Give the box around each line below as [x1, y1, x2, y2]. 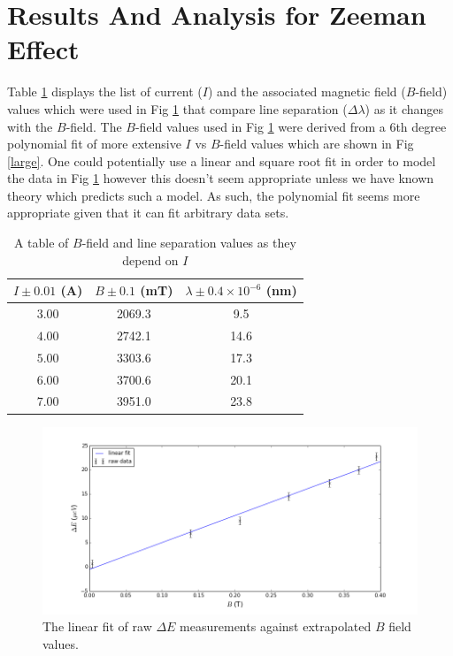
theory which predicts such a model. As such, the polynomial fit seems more [7, 186, 420, 204]
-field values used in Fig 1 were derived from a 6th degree [134, 117, 447, 135]
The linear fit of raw [42, 617, 152, 636]
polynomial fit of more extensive [7, 134, 181, 153]
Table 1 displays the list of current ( [7, 82, 203, 101]
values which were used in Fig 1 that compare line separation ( [7, 99, 348, 118]
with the [7, 117, 53, 135]
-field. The [65, 117, 122, 135]
